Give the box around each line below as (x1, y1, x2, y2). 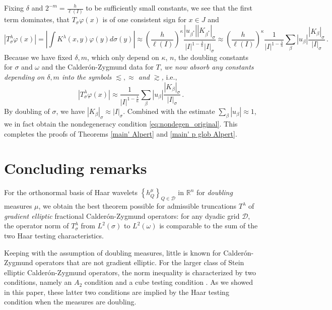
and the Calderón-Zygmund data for (41, 61, 154, 72)
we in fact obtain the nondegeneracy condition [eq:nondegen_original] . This (4, 118, 238, 129)
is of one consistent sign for (102, 14, 186, 25)
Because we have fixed (4, 51, 73, 62)
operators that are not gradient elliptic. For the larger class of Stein (35, 257, 244, 268)
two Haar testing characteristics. (4, 230, 104, 240)
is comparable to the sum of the (159, 220, 258, 231)
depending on (4, 72, 45, 82)
